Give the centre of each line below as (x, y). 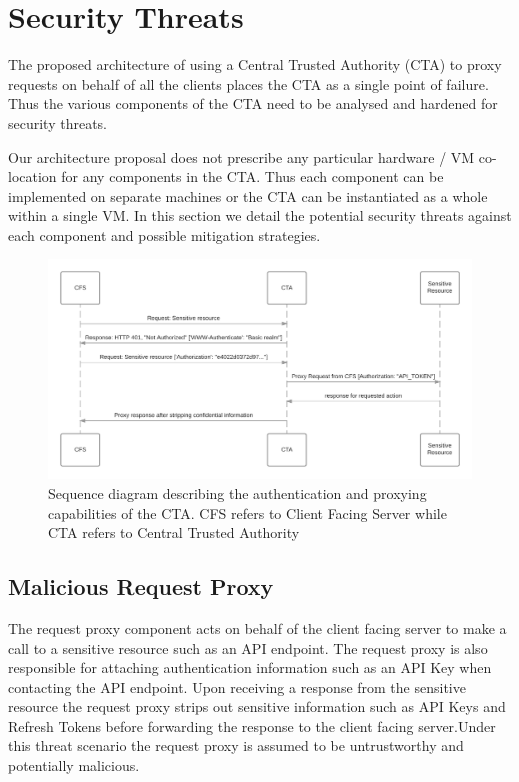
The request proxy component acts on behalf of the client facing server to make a (257, 627)
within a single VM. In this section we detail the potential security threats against (260, 215)
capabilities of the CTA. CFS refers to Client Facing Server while (247, 512)
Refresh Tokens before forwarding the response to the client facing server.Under (252, 725)
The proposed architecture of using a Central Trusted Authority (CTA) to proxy (255, 64)
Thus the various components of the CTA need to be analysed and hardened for (253, 103)
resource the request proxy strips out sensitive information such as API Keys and (257, 706)
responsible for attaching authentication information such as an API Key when (250, 667)
